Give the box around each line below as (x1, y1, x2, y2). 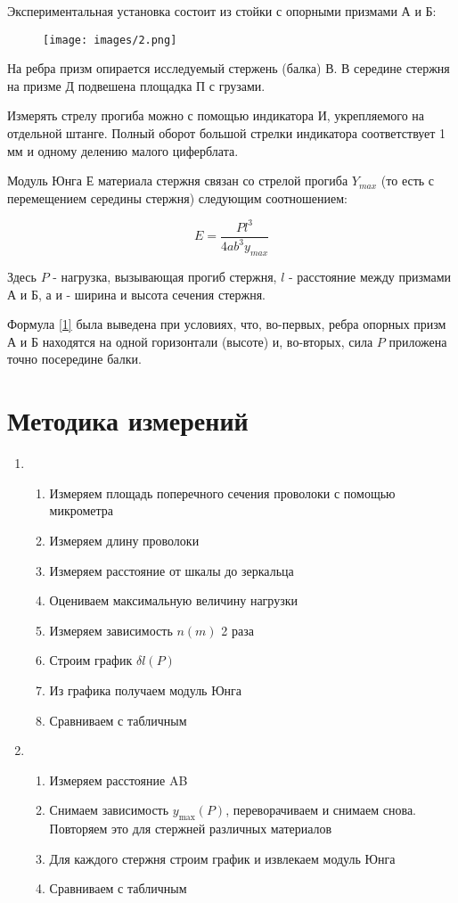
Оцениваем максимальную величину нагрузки (49, 591, 298, 610)
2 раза (221, 620, 254, 639)
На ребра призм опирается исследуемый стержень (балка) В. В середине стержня (7, 59, 450, 78)
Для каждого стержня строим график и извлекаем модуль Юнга (49, 849, 396, 867)
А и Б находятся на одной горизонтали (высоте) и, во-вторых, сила (7, 332, 373, 350)
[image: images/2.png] (43, 33, 177, 46)
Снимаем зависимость (49, 800, 169, 819)
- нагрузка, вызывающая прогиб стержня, (53, 267, 277, 286)
